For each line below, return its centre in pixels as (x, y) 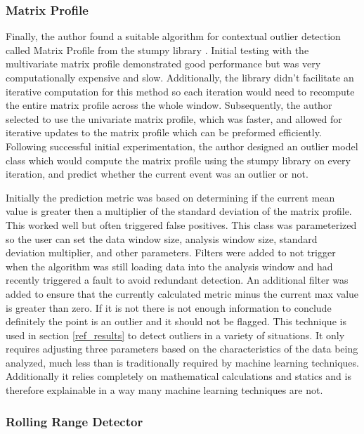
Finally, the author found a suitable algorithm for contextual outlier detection (173, 36)
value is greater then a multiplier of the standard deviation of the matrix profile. (179, 211)
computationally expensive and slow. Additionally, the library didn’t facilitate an (180, 77)
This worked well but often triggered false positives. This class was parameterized (181, 224)
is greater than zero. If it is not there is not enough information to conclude (169, 307)
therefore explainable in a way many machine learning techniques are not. (164, 390)
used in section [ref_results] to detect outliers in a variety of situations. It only (175, 335)
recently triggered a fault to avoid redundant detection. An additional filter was (177, 280)
